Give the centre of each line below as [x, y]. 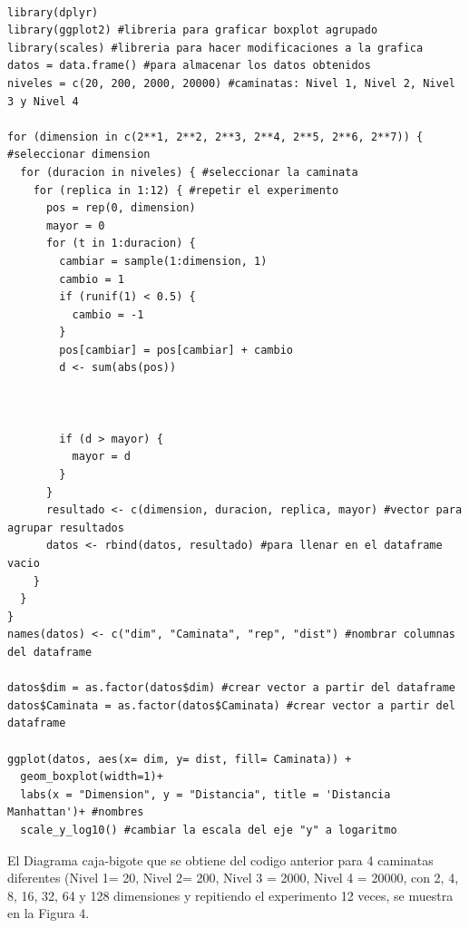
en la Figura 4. [49, 913]
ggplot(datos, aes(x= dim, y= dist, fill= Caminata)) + [180, 759]
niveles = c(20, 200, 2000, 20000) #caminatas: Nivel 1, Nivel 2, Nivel [231, 83]
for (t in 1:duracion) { [121, 244]
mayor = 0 [75, 225]
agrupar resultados [66, 527]
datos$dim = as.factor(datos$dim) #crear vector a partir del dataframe [231, 688]
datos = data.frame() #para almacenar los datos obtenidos [189, 66]
